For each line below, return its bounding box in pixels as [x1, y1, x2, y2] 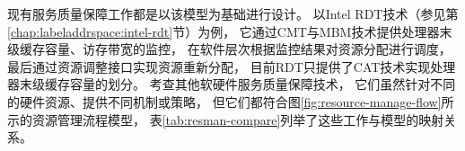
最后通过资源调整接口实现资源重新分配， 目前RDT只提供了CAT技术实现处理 [7, 57, 456, 75]
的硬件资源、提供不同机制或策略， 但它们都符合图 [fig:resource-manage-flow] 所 [7, 92, 454, 111]
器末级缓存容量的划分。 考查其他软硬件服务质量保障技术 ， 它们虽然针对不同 [7, 75, 456, 93]
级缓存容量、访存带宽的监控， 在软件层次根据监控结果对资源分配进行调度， [7, 40, 452, 58]
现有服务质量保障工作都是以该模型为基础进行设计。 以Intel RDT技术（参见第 [7, 4, 459, 22]
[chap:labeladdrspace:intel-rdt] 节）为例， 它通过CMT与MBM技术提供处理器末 [7, 22, 452, 40]
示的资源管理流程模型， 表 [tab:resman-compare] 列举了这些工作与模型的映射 [7, 110, 444, 129]
